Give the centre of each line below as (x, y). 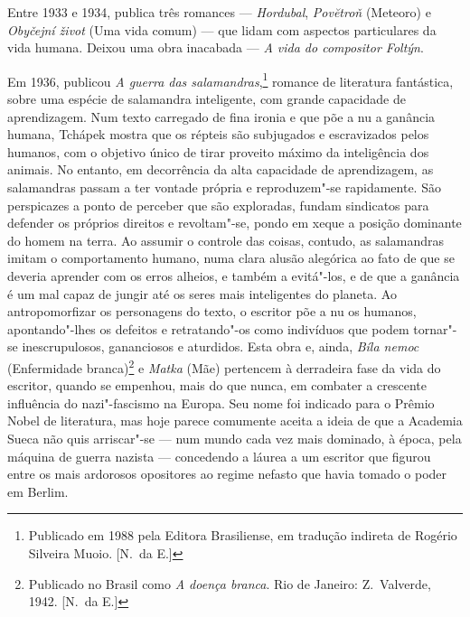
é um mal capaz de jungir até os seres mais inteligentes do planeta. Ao (202, 293)
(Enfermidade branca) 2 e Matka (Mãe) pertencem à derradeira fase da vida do (224, 366)
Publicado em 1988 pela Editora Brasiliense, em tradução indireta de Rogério (243, 535)
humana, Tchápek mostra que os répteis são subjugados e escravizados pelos (218, 134)
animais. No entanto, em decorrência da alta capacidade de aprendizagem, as (221, 169)
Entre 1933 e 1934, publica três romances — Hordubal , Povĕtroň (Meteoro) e (219, 12)
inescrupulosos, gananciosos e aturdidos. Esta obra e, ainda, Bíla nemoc (221, 346)
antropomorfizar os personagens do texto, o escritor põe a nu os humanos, (212, 311)
